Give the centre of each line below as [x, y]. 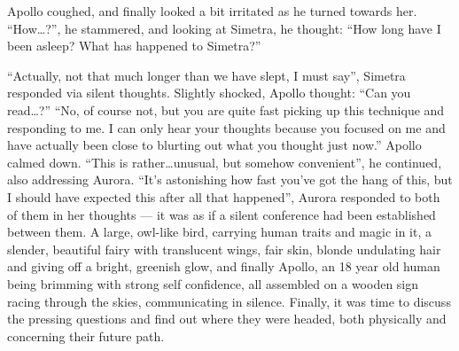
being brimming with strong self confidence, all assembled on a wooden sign [213, 283]
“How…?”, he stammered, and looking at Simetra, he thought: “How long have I [224, 28]
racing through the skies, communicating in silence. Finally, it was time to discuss [229, 301]
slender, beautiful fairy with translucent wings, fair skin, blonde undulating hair [224, 249]
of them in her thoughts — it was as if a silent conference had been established [222, 214]
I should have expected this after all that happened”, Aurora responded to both [224, 196]
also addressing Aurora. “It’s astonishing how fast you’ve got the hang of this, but [230, 179]
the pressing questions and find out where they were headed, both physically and [227, 319]
